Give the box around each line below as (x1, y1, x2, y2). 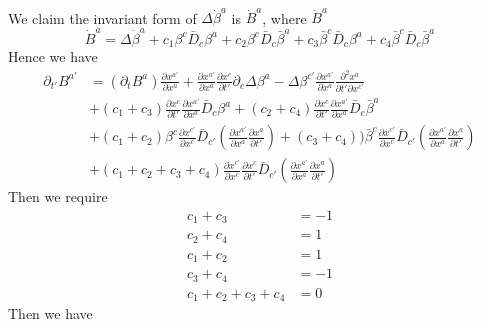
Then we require (8, 186, 108, 207)
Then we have (8, 303, 93, 324)
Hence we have (8, 46, 98, 67)
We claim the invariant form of (8, 7, 197, 28)
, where (262, 7, 307, 28)
